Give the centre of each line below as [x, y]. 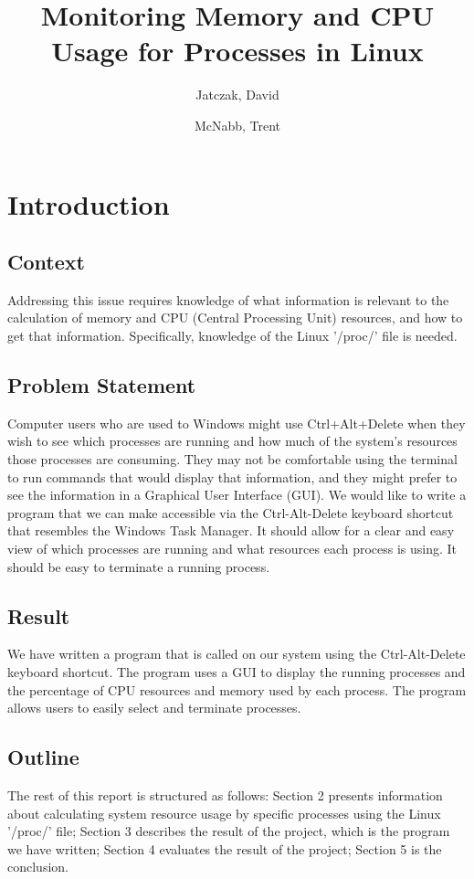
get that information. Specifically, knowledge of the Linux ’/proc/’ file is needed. [232, 336]
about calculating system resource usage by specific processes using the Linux [224, 813]
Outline [43, 757]
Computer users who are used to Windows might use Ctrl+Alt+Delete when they [237, 423]
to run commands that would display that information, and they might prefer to [232, 477]
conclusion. [38, 867]
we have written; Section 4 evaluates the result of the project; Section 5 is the [225, 848]
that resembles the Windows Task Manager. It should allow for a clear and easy [231, 530]
